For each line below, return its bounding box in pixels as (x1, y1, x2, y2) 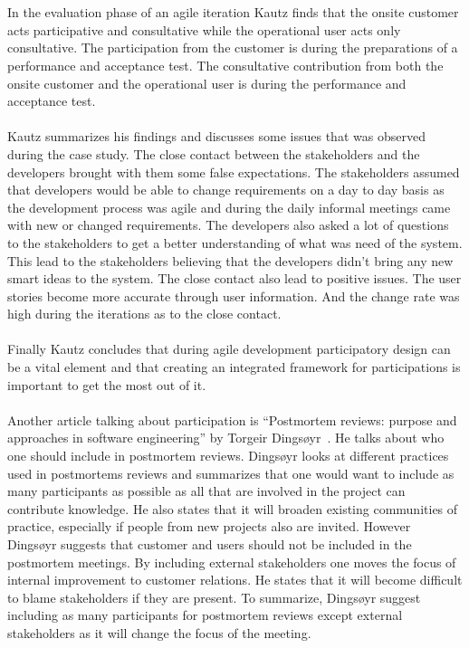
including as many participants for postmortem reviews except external (7, 605, 403, 624)
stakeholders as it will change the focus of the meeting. (7, 623, 311, 642)
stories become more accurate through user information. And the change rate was (7, 286, 460, 305)
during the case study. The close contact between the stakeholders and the (7, 144, 420, 163)
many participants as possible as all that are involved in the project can (7, 481, 406, 500)
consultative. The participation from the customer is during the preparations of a (7, 38, 458, 57)
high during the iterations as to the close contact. (7, 304, 282, 323)
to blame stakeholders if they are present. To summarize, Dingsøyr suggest (7, 587, 421, 606)
